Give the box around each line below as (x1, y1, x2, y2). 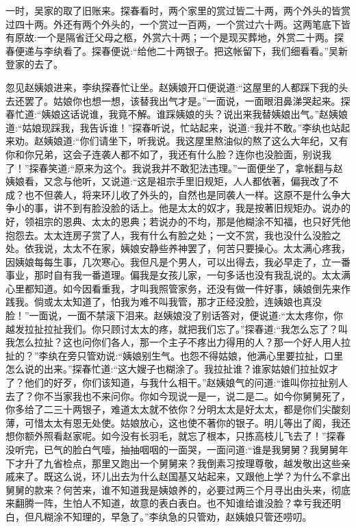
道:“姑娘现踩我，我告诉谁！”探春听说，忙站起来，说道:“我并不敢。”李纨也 (5, 120, 331, 134)
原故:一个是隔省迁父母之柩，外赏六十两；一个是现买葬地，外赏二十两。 (14, 30, 334, 45)
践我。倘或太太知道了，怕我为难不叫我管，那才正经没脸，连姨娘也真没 (5, 294, 322, 309)
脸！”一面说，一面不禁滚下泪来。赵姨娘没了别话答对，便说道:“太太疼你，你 (5, 308, 344, 323)
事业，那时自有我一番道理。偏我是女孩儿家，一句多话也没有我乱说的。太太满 (5, 268, 351, 282)
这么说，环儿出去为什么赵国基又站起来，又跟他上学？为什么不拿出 (53, 469, 351, 483)
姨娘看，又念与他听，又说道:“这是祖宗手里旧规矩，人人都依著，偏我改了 (5, 174, 329, 188)
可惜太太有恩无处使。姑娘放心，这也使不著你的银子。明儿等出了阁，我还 (24, 415, 351, 429)
